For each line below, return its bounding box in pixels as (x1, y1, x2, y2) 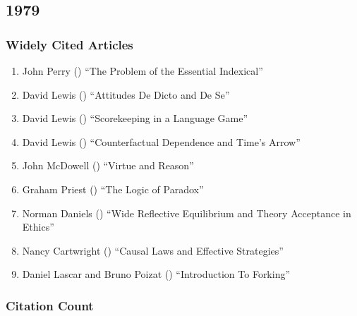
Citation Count (6, 296, 94, 314)
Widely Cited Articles (6, 35, 133, 53)
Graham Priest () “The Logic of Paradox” (22, 181, 204, 196)
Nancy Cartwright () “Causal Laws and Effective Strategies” (22, 243, 284, 257)
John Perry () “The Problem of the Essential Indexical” (22, 63, 263, 78)
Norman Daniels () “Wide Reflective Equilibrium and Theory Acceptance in (22, 205, 351, 220)
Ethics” (22, 219, 54, 234)
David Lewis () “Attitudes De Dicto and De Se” (22, 87, 230, 102)
